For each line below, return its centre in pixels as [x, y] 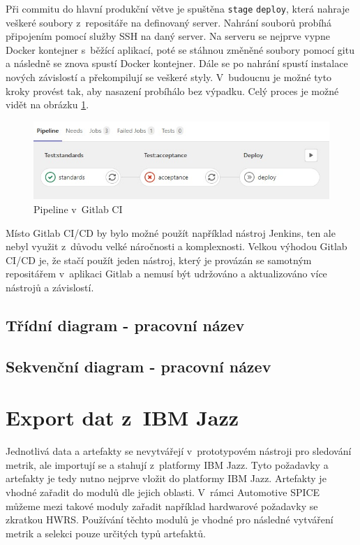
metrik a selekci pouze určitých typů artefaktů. [106, 533]
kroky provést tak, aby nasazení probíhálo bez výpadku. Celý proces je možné [172, 90]
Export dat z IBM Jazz [122, 417]
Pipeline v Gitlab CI [78, 209]
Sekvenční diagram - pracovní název [138, 366]
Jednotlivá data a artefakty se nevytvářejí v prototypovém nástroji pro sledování [179, 451]
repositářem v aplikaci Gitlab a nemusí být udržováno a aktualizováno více [166, 274]
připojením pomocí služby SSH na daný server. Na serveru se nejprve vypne [168, 36]
